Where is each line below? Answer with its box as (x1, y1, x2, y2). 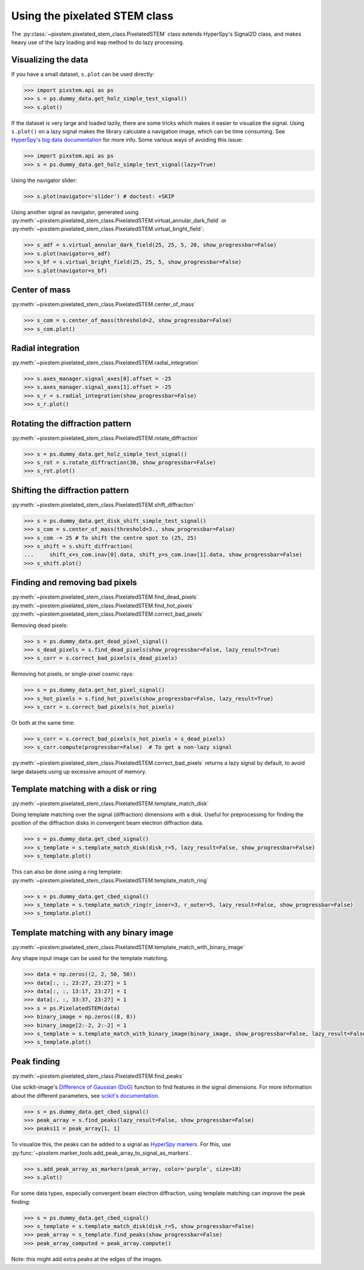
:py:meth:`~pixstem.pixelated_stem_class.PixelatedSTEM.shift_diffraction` (11, 501, 195, 508)
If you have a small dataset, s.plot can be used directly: (11, 70, 155, 78)
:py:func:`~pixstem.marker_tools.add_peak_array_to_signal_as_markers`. (11, 1149, 192, 1157)
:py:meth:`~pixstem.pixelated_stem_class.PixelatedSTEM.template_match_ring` (11, 876, 209, 884)
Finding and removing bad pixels (11, 577, 138, 588)
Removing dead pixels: (11, 622, 68, 629)
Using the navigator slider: (11, 176, 77, 184)
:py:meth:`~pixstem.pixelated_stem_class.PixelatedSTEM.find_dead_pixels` (11, 593, 198, 600)
